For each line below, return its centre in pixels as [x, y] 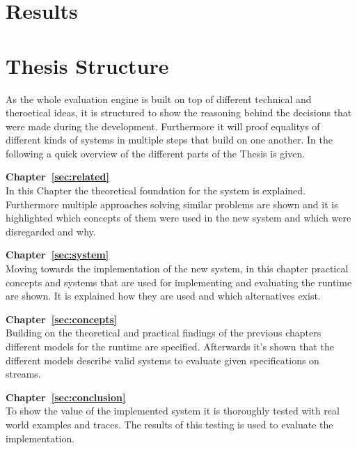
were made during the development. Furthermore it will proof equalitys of [163, 126]
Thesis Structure [87, 65]
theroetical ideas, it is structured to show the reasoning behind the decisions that [179, 113]
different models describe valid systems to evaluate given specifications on [162, 360]
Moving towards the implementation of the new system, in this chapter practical [177, 269]
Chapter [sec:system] [57, 255]
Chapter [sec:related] [57, 177]
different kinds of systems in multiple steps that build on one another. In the [169, 140]
